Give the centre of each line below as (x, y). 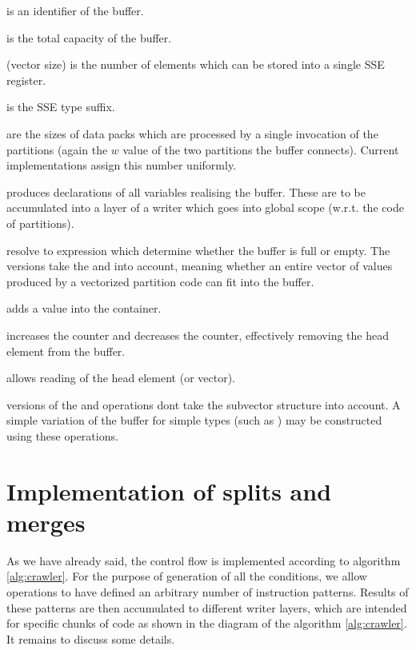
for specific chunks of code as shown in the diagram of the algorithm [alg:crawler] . (207, 623)
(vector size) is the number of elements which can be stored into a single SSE (196, 64)
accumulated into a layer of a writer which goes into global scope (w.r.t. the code (205, 207)
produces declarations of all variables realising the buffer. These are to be (186, 191)
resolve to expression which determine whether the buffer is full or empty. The (198, 250)
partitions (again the (57, 149)
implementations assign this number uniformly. (122, 165)
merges (46, 522)
